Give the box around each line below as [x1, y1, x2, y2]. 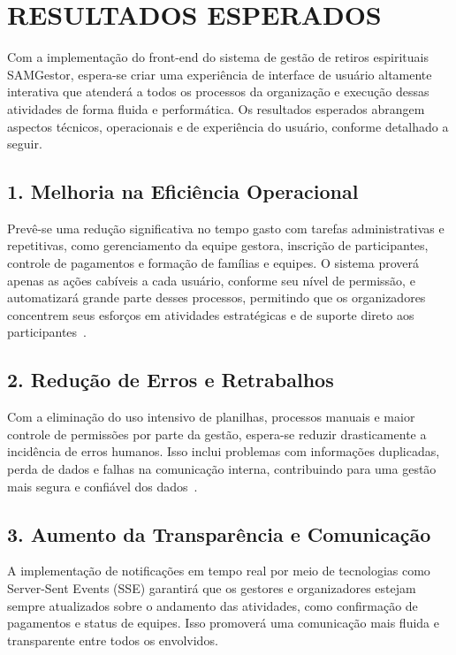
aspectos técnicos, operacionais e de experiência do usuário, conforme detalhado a [7, 117, 449, 135]
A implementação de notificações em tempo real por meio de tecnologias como [7, 561, 430, 580]
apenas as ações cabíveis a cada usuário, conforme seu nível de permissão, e [7, 270, 415, 289]
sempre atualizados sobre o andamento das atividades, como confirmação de [7, 596, 418, 614]
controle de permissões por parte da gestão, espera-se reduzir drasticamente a [7, 424, 427, 443]
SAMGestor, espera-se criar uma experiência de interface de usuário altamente [7, 65, 432, 83]
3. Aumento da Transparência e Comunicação [7, 520, 431, 547]
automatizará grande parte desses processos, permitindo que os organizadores [7, 288, 426, 307]
